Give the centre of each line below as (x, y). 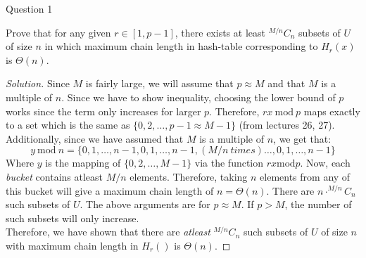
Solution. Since (38, 83)
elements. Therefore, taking (189, 176)
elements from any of (305, 176)
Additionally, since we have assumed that (95, 138)
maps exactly (332, 111)
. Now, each (325, 163)
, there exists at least (220, 32)
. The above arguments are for (145, 204)
